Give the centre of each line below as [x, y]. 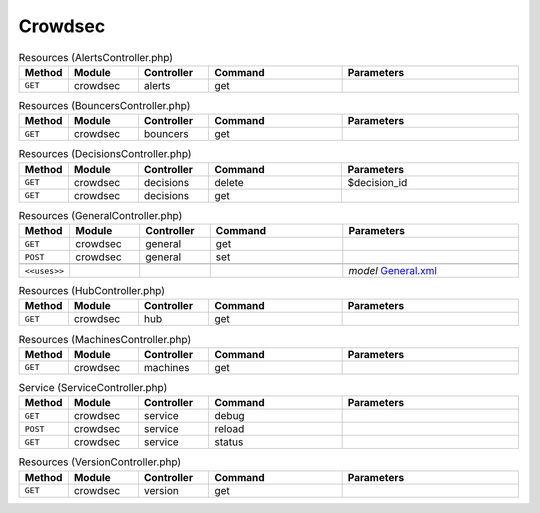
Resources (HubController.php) [91, 291]
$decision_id [377, 182]
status [229, 442]
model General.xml [392, 271]
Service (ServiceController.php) [93, 387]
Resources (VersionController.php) [100, 462]
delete [229, 182]
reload [229, 429]
